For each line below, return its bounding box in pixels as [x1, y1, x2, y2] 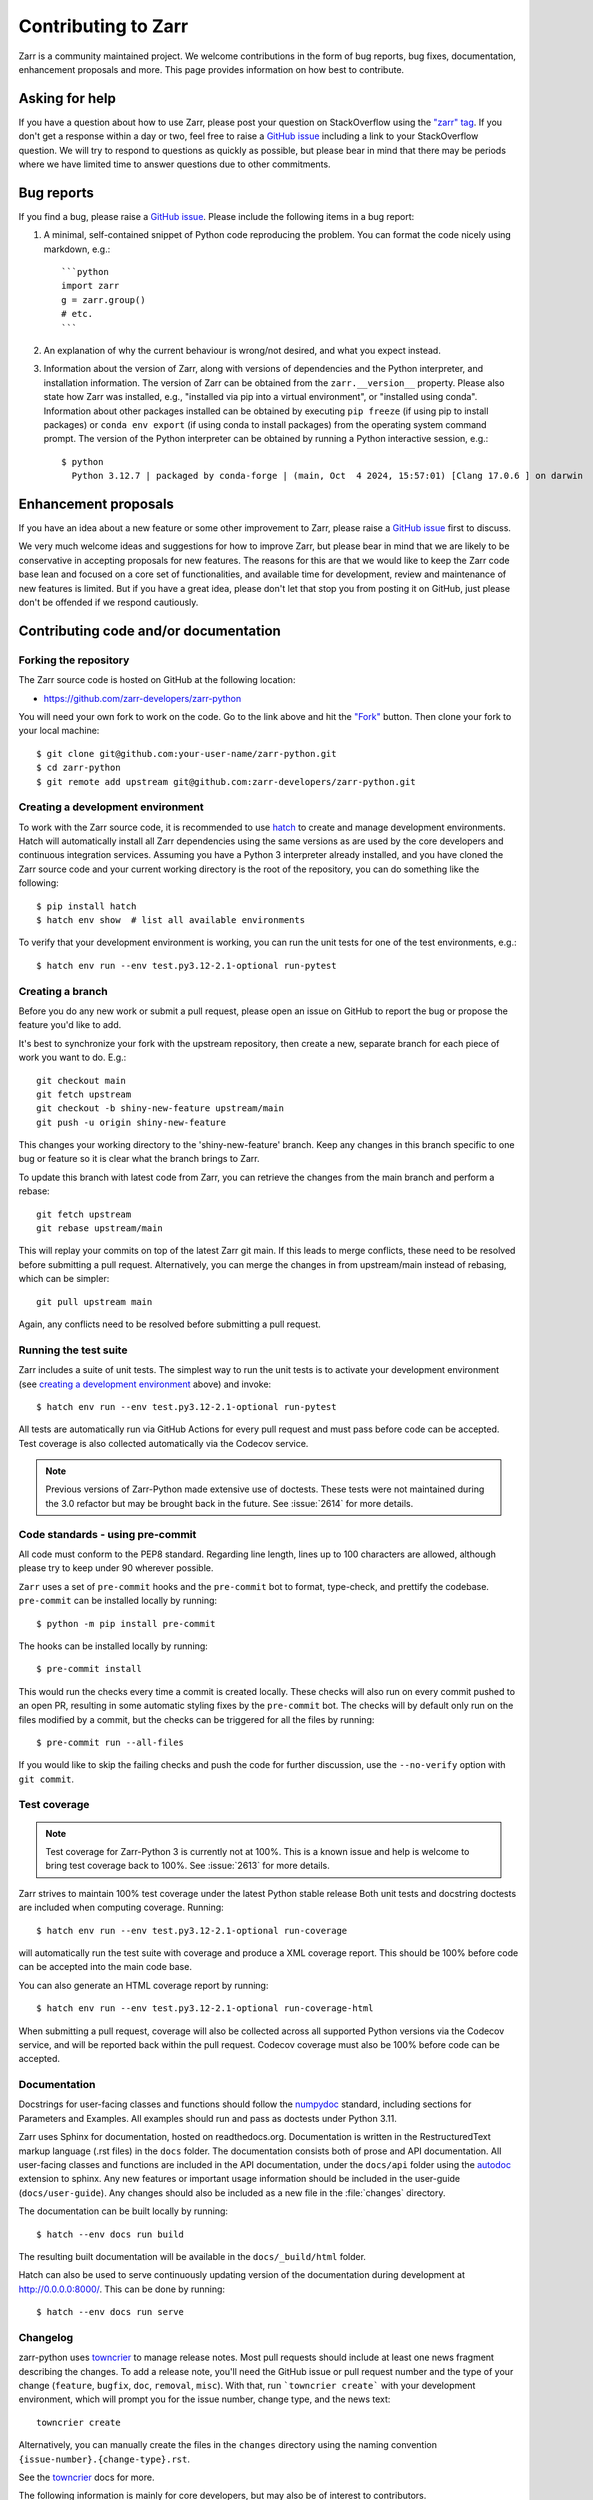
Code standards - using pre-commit [18, 1527, 197, 1541]
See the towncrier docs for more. [18, 2471, 155, 2484]
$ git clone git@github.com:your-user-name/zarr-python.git [36, 748, 337, 759]
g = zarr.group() [61, 294, 146, 305]
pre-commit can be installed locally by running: [18, 1595, 218, 1607]
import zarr [61, 280, 120, 292]
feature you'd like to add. [18, 1019, 122, 1031]
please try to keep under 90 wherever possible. [18, 1562, 214, 1574]
